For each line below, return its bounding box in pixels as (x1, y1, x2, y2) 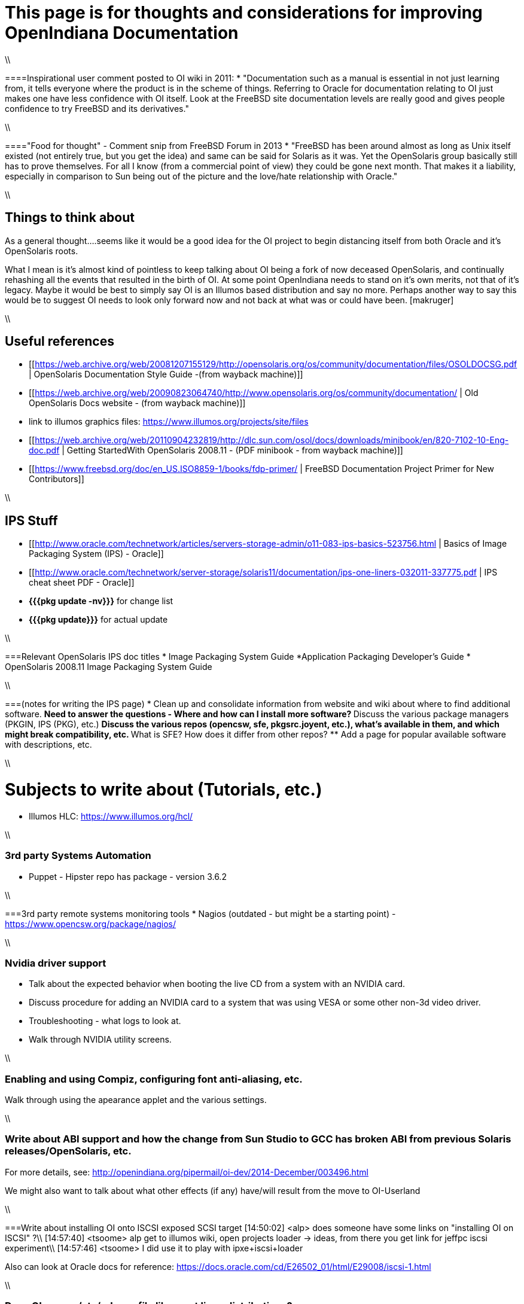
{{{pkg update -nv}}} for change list (29, 596, 173, 607)
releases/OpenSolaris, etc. (5, 1145, 132, 1157)
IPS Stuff (5, 513, 58, 528)
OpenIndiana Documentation (5, 23, 239, 43)
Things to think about (5, 210, 135, 226)
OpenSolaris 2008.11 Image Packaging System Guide (5, 662, 212, 672)
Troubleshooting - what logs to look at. (29, 1016, 181, 1026)
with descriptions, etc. (5, 739, 92, 750)
